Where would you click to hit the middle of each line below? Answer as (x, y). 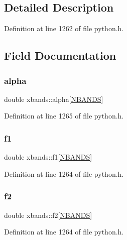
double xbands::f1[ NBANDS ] (48, 157)
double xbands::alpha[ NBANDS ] (54, 99)
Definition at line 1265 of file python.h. (64, 116)
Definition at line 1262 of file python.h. (64, 28)
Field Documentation (60, 55)
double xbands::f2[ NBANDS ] (48, 215)
